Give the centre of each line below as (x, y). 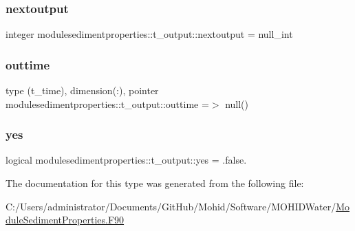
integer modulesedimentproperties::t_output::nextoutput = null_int (149, 34)
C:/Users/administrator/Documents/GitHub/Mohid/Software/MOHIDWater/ (171, 206)
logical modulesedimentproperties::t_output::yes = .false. (126, 160)
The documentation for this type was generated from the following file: (155, 183)
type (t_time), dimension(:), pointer (82, 90)
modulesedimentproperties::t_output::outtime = (107, 103)
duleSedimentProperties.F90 (65, 220)
